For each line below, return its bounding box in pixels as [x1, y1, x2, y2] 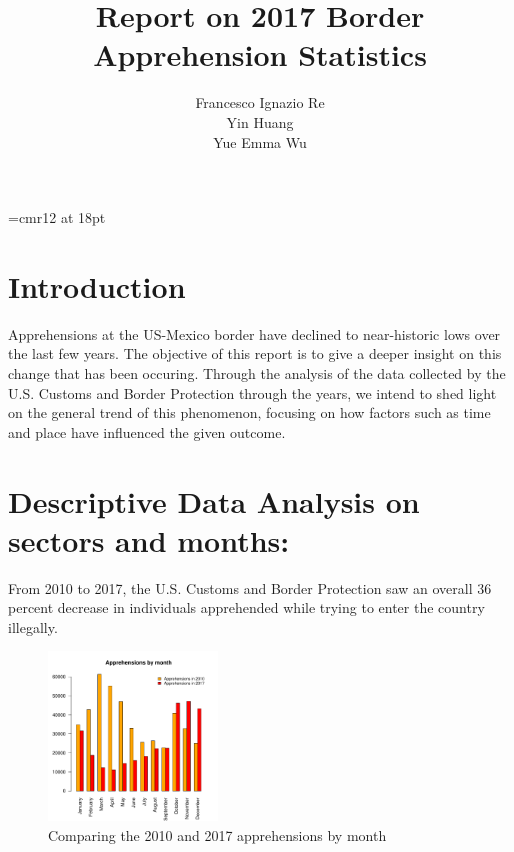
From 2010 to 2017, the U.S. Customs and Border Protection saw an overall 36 [8, 577, 492, 598]
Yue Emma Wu [213, 131, 307, 152]
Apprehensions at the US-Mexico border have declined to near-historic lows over [8, 323, 501, 344]
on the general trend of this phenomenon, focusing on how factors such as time [8, 402, 491, 423]
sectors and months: [8, 519, 290, 560]
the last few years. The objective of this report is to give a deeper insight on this [8, 343, 502, 364]
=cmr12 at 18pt [8, 207, 106, 228]
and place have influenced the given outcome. [8, 421, 286, 442]
